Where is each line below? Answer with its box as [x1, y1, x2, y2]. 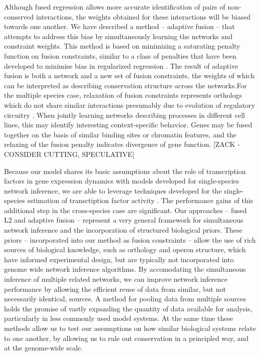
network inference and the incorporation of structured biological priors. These [4, 225, 242, 235]
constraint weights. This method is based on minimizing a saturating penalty [4, 41, 240, 51]
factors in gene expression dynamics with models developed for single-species [4, 175, 239, 186]
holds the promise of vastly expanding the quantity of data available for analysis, [4, 303, 252, 313]
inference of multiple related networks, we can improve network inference [4, 274, 227, 284]
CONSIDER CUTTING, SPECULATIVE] [4, 148, 135, 159]
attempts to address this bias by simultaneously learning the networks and [4, 31, 233, 41]
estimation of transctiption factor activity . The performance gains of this [27, 195, 253, 206]
